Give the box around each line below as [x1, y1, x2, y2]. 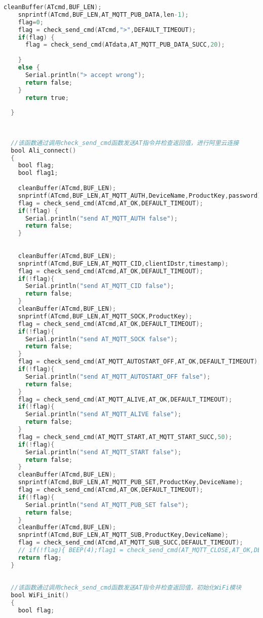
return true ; [25, 94, 69, 101]
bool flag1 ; [18, 169, 58, 177]
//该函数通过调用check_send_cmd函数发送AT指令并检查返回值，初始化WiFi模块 [11, 584, 242, 592]
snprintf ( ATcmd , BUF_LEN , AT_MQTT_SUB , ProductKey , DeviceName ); [18, 531, 229, 539]
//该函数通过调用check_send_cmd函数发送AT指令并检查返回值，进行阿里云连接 [11, 139, 239, 147]
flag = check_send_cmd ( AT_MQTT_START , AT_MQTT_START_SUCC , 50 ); [18, 433, 233, 441]
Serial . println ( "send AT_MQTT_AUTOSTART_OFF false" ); [25, 373, 211, 380]
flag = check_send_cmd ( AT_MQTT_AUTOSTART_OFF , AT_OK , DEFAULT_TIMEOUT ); [18, 358, 261, 366]
